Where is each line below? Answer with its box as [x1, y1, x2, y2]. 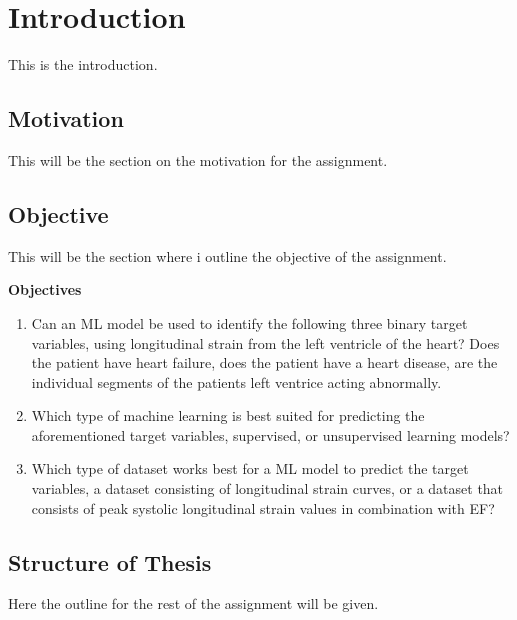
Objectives [8, 279, 82, 300]
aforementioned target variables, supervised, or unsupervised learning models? [31, 424, 510, 445]
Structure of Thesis [8, 546, 212, 577]
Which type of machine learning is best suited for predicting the [31, 405, 425, 426]
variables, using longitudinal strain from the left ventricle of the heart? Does [31, 332, 500, 353]
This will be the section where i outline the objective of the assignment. [8, 245, 447, 266]
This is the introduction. [8, 54, 158, 75]
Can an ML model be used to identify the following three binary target [31, 312, 468, 333]
